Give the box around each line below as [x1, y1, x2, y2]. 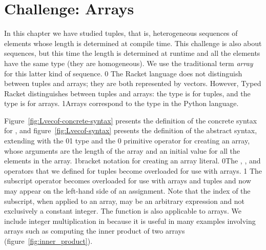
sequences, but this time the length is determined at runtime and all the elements [4, 48, 260, 58]
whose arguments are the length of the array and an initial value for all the [4, 145, 240, 156]
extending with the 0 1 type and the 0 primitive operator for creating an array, [4, 135, 250, 146]
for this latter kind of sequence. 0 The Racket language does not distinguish [4, 68, 242, 78]
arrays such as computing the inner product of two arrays [4, 225, 185, 236]
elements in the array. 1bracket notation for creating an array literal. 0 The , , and [4, 155, 261, 166]
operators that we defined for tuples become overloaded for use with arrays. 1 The [4, 165, 262, 176]
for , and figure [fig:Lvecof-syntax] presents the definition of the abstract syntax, [4, 125, 257, 136]
